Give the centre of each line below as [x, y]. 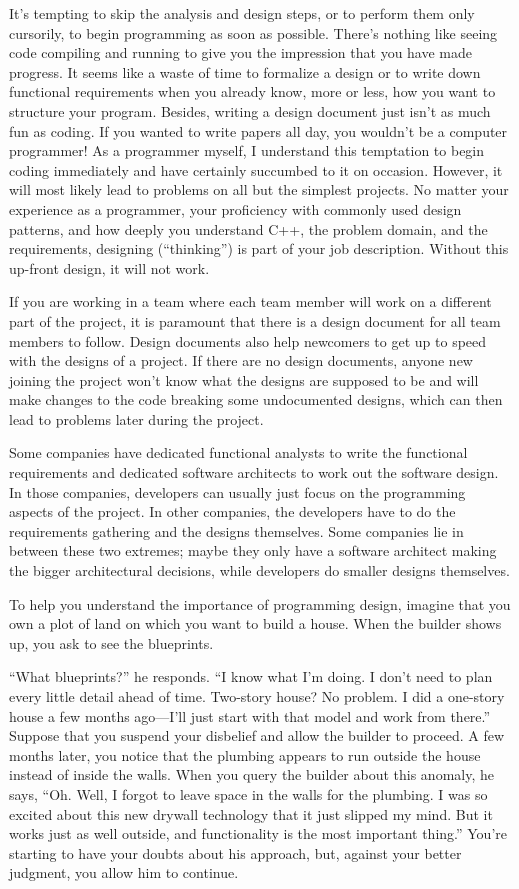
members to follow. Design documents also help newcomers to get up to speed [248, 340]
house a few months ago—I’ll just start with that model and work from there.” [250, 715]
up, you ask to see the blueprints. [111, 642]
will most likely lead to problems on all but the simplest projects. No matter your [259, 189]
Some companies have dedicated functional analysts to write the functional [238, 452]
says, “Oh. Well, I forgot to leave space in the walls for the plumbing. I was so [248, 793]
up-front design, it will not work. [109, 267]
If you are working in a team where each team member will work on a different [250, 301]
